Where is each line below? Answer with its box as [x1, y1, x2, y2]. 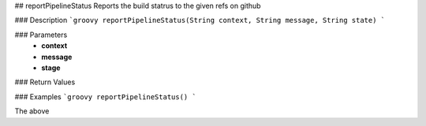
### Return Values [14, 77, 76, 87]
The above [14, 106, 50, 116]
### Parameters [14, 30, 68, 39]
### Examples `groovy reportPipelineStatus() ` [14, 91, 196, 102]
